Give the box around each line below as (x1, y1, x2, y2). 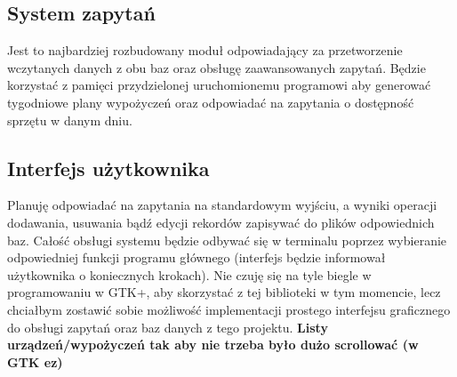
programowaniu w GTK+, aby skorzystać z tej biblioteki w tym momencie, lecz (7, 283, 441, 301)
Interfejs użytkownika (7, 154, 210, 181)
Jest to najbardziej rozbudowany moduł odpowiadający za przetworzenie (7, 41, 403, 60)
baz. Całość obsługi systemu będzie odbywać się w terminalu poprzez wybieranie (7, 230, 447, 249)
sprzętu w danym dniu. (7, 110, 132, 129)
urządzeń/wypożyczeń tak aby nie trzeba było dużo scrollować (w (7, 335, 419, 354)
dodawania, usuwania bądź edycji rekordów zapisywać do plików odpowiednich (7, 213, 435, 231)
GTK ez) (7, 352, 63, 371)
